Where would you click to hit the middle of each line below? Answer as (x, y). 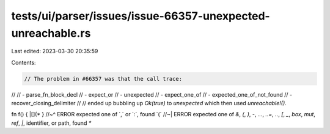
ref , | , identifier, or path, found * (51, 123)
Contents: (24, 62)
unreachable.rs (51, 33)
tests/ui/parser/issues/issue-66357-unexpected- (141, 16)
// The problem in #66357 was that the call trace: (103, 79)
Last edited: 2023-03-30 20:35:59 (55, 51)
